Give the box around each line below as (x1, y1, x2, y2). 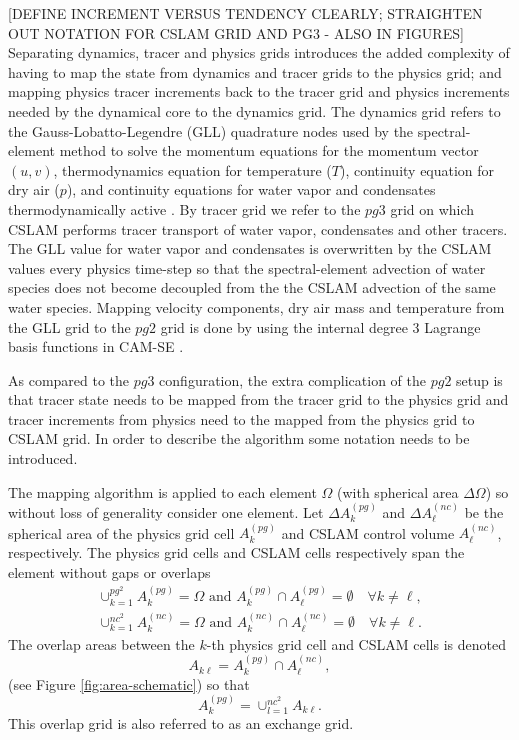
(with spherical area (337, 481, 459, 502)
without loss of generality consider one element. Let (8, 502, 324, 523)
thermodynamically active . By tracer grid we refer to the (8, 198, 361, 219)
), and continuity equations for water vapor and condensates (66, 179, 436, 200)
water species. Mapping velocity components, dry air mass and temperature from (8, 296, 505, 317)
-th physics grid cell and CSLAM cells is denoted (206, 633, 506, 654)
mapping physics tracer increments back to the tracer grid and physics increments (8, 81, 510, 102)
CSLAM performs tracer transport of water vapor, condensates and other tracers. (8, 218, 508, 239)
